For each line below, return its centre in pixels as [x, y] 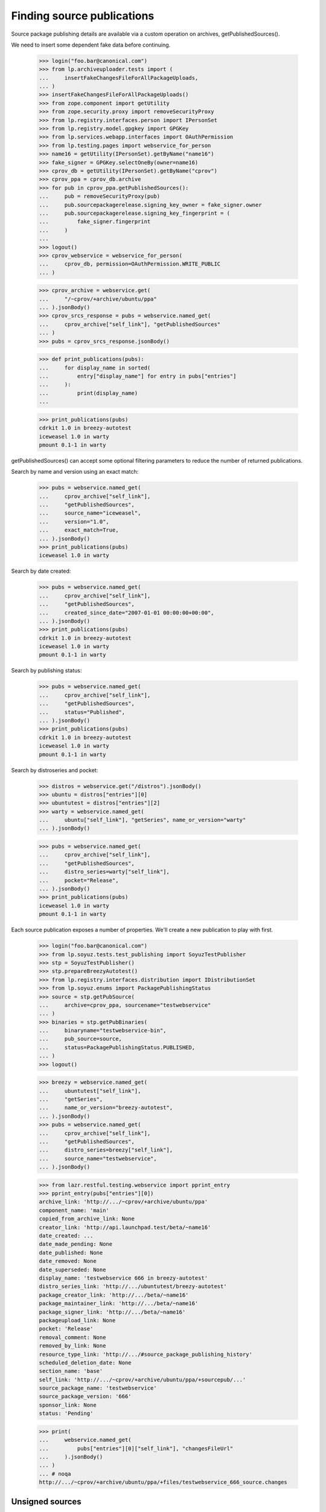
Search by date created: [41, 571]
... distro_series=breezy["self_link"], [106, 1150]
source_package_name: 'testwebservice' [98, 1388]
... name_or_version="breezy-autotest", [106, 1108]
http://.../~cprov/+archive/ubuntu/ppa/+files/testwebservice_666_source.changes [163, 1482]
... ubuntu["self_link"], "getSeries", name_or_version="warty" [142, 820]
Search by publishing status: [46, 671]
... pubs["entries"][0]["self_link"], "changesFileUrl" [136, 1448]
